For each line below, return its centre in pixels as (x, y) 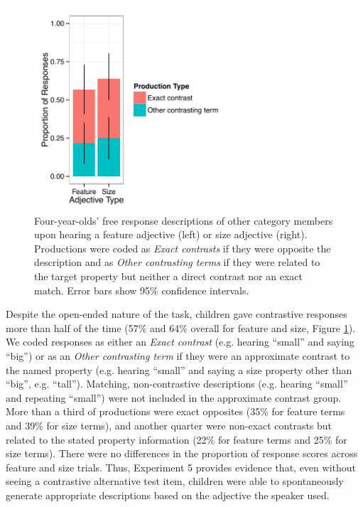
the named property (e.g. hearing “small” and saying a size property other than (179, 369)
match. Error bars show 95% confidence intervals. (142, 290)
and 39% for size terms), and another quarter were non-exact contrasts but (169, 425)
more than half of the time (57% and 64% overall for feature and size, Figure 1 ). (181, 327)
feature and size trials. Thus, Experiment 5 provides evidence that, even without (181, 467)
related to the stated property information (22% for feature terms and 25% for (177, 439)
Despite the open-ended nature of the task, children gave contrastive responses (177, 314)
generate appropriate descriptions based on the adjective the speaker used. (168, 495)
